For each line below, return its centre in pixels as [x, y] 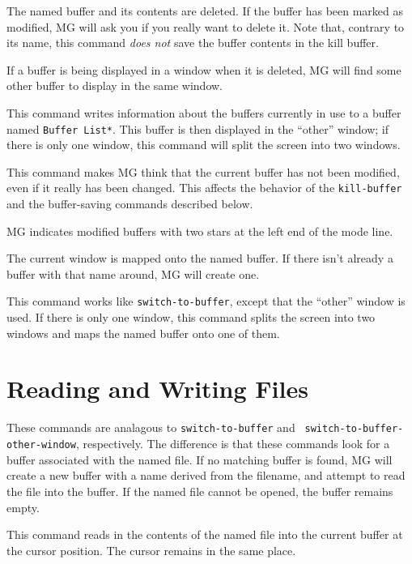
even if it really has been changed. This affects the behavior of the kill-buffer [204, 188]
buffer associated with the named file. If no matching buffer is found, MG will [200, 459]
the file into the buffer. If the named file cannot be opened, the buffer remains [200, 491]
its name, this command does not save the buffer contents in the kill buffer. [193, 43]
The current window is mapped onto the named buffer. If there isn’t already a [200, 258]
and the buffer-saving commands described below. [130, 204]
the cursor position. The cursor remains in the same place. [151, 550]
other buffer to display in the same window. [115, 85]
